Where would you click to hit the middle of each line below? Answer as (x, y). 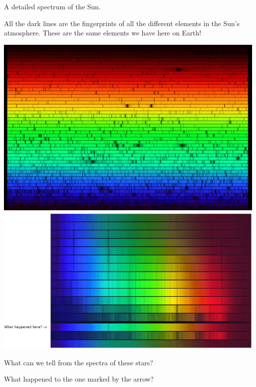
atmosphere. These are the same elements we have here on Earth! (103, 33)
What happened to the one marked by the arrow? (79, 379)
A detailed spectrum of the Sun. (52, 6)
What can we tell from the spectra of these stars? (79, 362)
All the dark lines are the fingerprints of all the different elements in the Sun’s (122, 23)
